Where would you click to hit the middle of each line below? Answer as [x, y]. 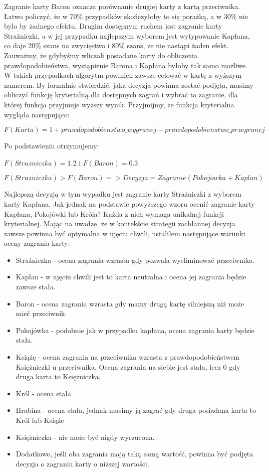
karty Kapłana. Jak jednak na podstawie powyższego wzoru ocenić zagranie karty [129, 203]
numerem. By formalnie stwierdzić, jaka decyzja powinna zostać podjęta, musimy [129, 85]
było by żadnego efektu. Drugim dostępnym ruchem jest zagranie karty [113, 26]
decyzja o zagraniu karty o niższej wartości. [82, 463]
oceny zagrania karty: [37, 243]
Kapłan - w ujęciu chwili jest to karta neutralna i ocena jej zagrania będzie [131, 277]
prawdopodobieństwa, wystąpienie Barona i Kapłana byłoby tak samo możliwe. [126, 65]
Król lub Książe [40, 420]
